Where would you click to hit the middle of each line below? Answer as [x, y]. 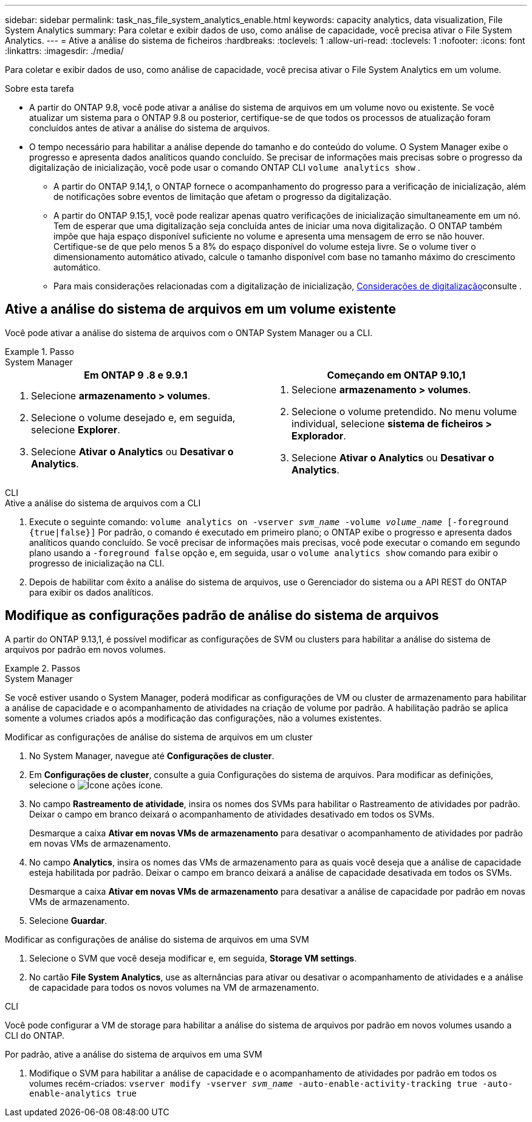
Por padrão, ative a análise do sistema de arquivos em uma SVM [134, 1054]
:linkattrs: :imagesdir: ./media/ [64, 51]
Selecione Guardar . [68, 920]
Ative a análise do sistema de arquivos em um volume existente [200, 309]
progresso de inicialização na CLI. [97, 563]
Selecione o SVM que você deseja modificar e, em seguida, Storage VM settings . [193, 958]
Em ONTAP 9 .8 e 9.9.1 [136, 375]
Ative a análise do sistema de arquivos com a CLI [103, 503]
